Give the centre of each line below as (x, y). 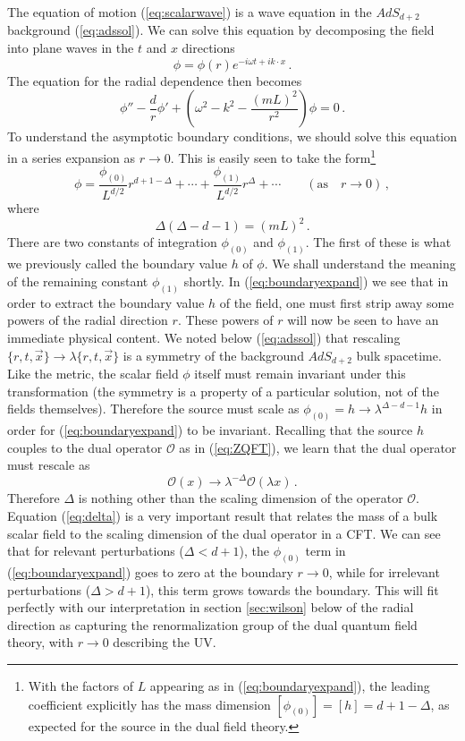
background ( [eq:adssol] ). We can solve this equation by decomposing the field (221, 30)
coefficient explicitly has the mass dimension (149, 704)
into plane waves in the (71, 48)
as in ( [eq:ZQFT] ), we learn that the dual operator (318, 447)
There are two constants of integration (112, 242)
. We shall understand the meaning (360, 264)
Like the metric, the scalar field (93, 374)
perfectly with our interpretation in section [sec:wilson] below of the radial (211, 607)
